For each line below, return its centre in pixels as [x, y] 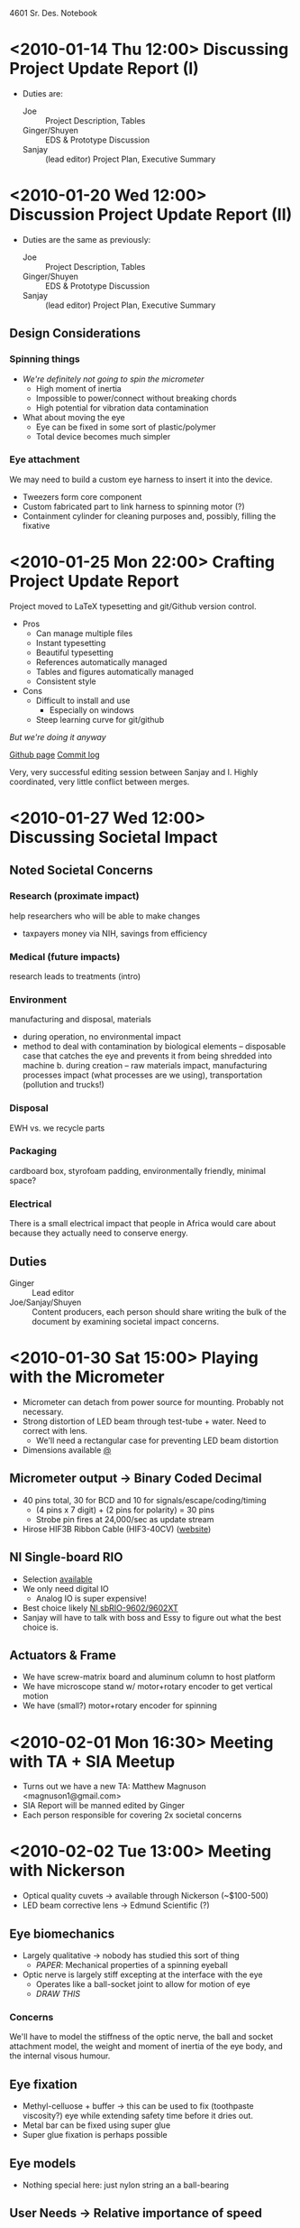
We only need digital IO [66, 1588]
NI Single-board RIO [66, 1557]
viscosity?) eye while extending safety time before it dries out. [138, 2116]
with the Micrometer [87, 1377]
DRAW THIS [58, 1994]
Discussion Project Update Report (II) [151, 215]
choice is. [40, 1627]
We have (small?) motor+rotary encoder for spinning [120, 1706]
